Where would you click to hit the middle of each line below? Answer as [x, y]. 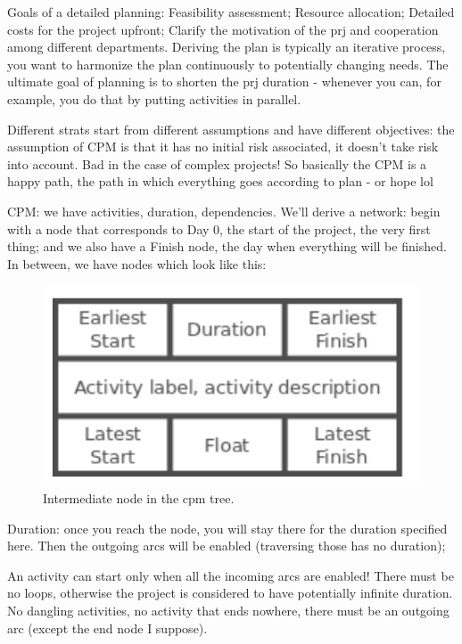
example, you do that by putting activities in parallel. [154, 98]
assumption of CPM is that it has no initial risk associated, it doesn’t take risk [223, 147]
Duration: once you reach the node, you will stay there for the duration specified [227, 528]
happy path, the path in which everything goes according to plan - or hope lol [220, 181]
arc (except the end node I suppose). [107, 628]
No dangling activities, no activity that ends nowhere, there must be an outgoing [228, 611]
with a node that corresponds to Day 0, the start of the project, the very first [219, 228]
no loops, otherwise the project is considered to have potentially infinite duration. [230, 593]
